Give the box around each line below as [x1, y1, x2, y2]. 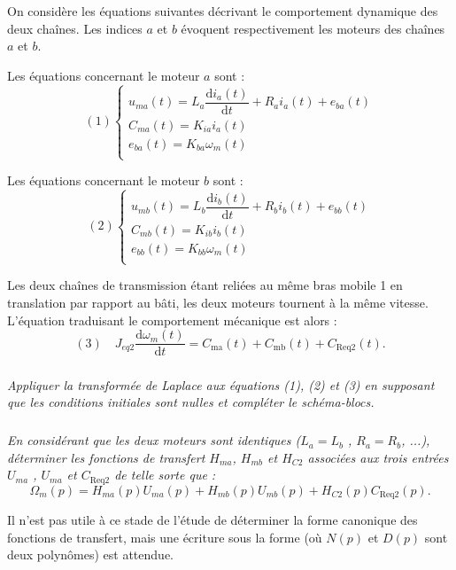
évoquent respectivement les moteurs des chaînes [181, 19, 445, 37]
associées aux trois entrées [307, 448, 449, 466]
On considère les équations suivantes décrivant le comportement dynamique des [7, 2, 438, 20]
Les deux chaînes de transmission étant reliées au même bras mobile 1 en [7, 276, 403, 294]
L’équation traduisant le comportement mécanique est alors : [7, 310, 337, 329]
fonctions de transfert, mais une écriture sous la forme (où [7, 527, 322, 546]
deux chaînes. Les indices [7, 19, 143, 37]
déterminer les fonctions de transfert [7, 448, 205, 466]
